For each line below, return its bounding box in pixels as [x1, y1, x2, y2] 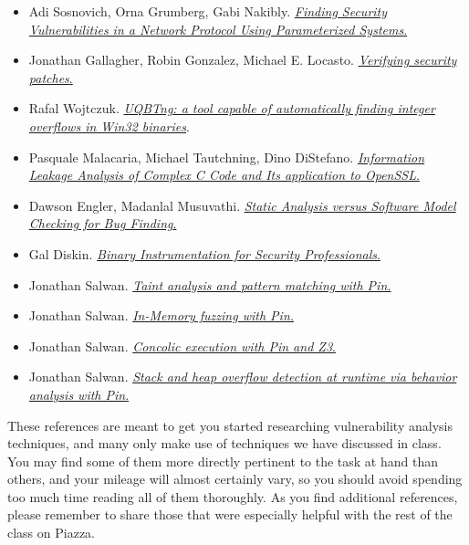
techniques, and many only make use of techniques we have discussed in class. [7, 434, 442, 453]
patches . [28, 68, 73, 87]
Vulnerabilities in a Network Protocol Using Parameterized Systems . [28, 19, 408, 38]
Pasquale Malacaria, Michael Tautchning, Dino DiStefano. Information [28, 147, 425, 166]
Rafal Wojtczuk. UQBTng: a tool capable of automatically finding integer [28, 99, 435, 118]
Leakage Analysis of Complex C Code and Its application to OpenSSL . [28, 165, 420, 184]
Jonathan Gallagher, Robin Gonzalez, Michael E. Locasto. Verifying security [28, 50, 457, 69]
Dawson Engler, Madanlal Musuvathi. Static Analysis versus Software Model [28, 195, 456, 215]
